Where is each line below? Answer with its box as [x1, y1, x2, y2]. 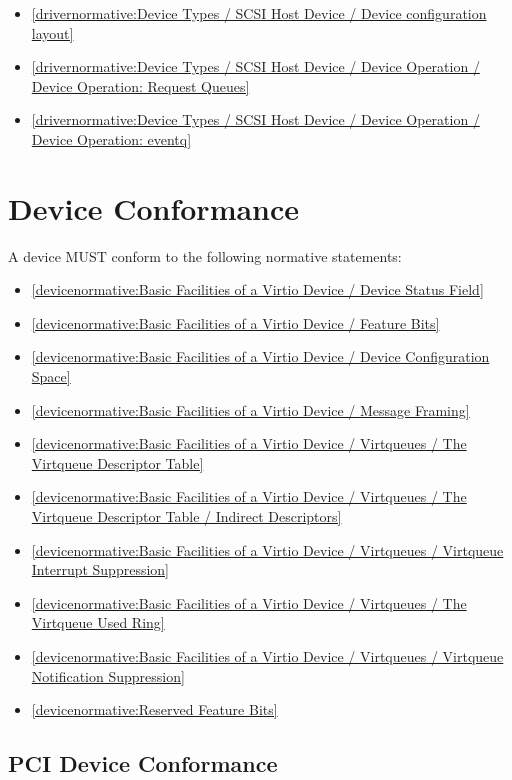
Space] [31, 366, 71, 387]
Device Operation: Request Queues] [31, 75, 250, 96]
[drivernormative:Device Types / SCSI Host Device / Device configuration [31, 3, 487, 23]
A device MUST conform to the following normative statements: [8, 245, 402, 266]
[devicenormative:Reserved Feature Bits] [31, 699, 278, 720]
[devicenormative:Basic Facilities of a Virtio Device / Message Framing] [31, 399, 470, 420]
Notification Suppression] [31, 665, 185, 686]
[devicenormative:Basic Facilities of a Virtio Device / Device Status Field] [31, 279, 484, 300]
